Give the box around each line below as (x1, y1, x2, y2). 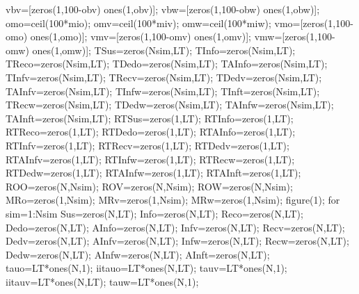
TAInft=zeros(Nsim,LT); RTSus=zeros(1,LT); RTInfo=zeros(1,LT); (6, 111, 294, 125)
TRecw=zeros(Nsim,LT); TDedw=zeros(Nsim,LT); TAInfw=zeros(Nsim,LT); (6, 97, 334, 112)
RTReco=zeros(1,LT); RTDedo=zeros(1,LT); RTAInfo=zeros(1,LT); (6, 124, 296, 139)
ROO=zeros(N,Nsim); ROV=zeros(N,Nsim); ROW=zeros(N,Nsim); (6, 179, 293, 193)
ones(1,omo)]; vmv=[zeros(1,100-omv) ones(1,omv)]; (30, 29, 251, 44)
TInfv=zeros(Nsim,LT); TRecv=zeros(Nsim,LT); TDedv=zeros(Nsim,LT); (6, 70, 322, 84)
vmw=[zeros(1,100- (254, 29, 335, 44)
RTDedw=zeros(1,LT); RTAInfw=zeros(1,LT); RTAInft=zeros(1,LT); (6, 165, 301, 180)
